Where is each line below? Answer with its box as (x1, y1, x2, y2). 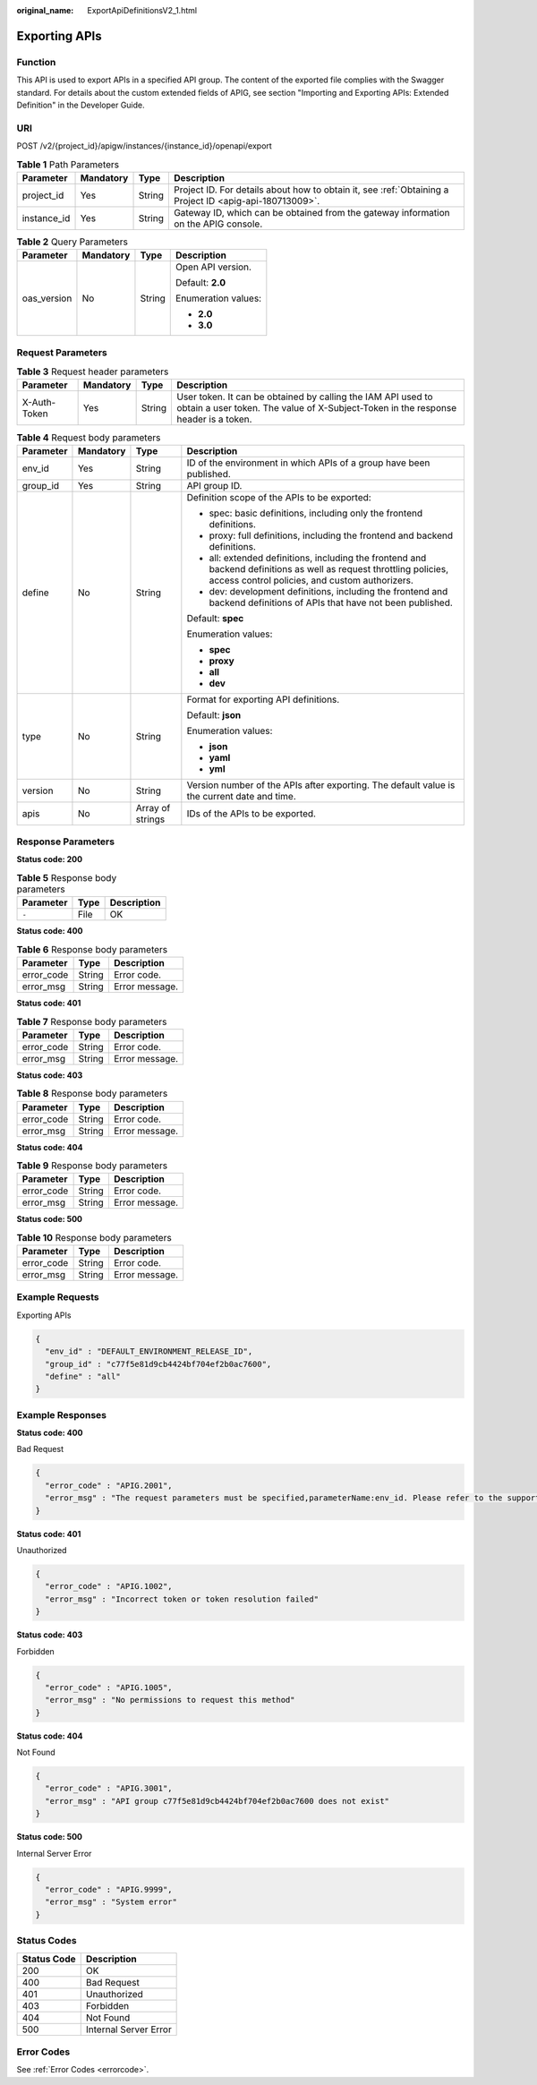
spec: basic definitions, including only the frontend (209, 507, 423, 519)
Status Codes (16, 1935, 77, 1947)
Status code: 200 (16, 854, 83, 865)
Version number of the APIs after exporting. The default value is (186, 779, 456, 791)
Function (16, 56, 56, 68)
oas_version (21, 292, 72, 304)
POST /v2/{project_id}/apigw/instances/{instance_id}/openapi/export (16, 141, 272, 151)
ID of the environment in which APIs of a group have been (186, 457, 430, 469)
